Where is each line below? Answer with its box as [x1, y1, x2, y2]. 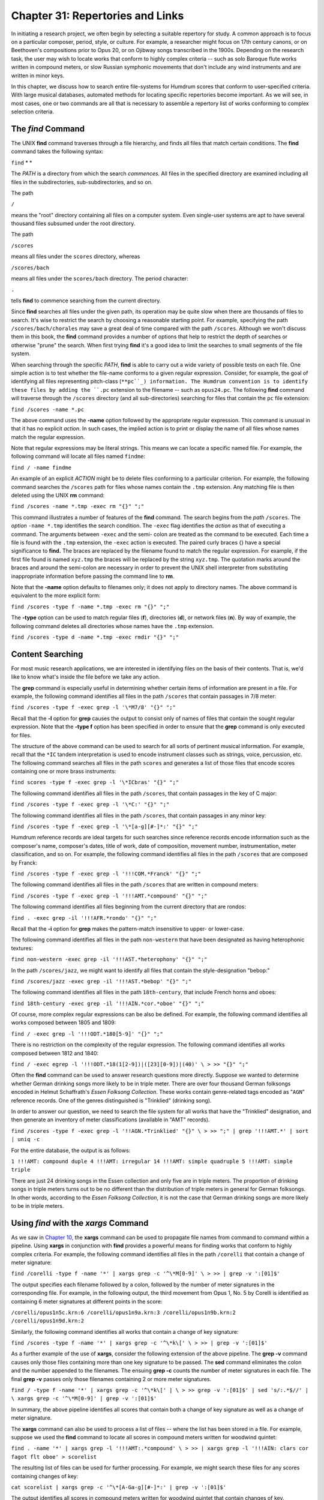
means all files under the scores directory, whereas [11, 253, 140, 260]
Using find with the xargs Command [11, 1218, 149, 1228]
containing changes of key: [11, 1472, 79, 1480]
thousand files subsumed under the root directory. [11, 220, 136, 227]
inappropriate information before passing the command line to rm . [11, 572, 175, 580]
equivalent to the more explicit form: [11, 592, 101, 599]
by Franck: [11, 859, 38, 866]
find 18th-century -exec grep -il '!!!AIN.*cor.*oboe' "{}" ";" [11, 1000, 205, 1007]
